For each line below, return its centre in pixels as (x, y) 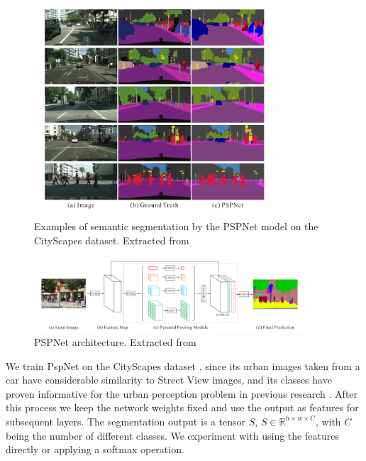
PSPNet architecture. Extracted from (115, 342)
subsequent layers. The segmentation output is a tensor (126, 421)
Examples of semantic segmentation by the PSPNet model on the (176, 226)
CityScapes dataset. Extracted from (112, 240)
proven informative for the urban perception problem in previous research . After (182, 393)
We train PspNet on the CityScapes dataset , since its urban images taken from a (183, 365)
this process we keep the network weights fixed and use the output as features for (182, 407)
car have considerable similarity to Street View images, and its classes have (169, 380)
